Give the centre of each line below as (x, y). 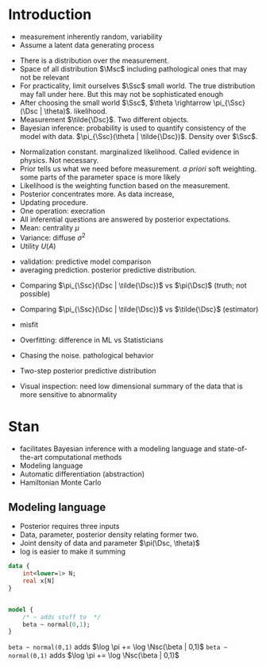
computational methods (83, 457)
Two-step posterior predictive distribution (88, 370)
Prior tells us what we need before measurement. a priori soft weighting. (138, 168)
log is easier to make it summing (72, 552)
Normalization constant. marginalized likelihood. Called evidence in (129, 152)
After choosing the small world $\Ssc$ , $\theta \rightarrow (116, 102)
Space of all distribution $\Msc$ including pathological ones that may (133, 68)
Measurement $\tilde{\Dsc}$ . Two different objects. (104, 119)
